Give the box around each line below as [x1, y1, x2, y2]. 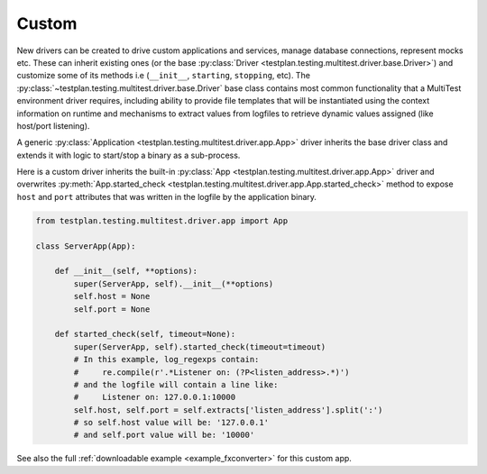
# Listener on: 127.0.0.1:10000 [73, 392, 236, 403]
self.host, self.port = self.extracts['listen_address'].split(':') [73, 405, 383, 415]
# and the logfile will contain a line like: [73, 379, 279, 389]
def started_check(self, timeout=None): [54, 329, 236, 340]
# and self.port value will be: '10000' [73, 430, 255, 441]
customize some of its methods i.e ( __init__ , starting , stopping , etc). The [16, 70, 311, 81]
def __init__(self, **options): [54, 266, 198, 277]
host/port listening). [16, 120, 90, 131]
